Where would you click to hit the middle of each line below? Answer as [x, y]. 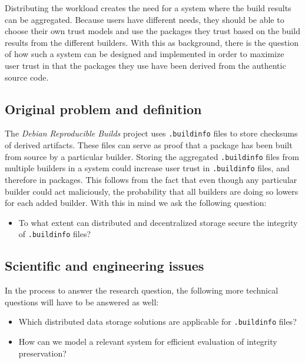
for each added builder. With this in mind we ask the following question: [136, 203]
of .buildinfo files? [55, 234]
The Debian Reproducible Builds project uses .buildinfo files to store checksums [151, 133]
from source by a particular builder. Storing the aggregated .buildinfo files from [152, 156]
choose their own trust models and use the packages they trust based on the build [152, 31]
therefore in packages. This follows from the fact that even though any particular [151, 179]
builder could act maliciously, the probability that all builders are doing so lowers [152, 191]
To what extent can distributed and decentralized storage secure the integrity [158, 222]
